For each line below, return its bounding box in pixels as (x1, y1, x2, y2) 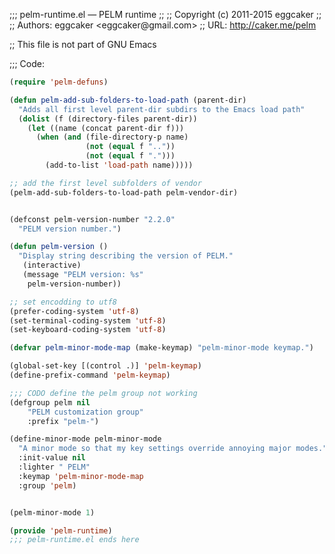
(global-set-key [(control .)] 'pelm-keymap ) (9, 361, 202, 371)
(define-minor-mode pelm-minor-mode (9, 434, 162, 444)
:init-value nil (18, 453, 86, 463)
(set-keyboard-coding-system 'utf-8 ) (9, 325, 167, 335)
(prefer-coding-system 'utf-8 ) (9, 306, 140, 316)
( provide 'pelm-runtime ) (9, 525, 113, 536)
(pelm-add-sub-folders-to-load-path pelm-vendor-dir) (9, 187, 239, 198)
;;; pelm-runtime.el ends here (9, 535, 140, 545)
